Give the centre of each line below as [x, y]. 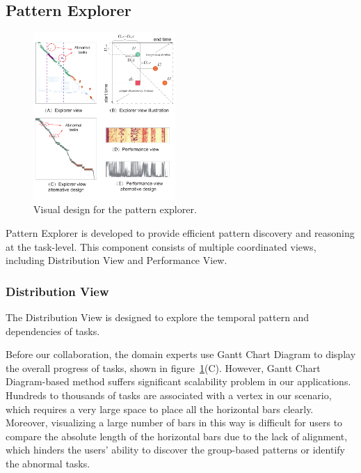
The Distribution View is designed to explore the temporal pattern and [158, 317]
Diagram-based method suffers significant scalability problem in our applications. [178, 381]
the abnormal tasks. [48, 463]
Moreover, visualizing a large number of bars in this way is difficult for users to [174, 422]
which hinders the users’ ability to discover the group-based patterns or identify [175, 450]
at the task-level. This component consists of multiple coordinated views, [161, 246]
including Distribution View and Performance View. [117, 260]
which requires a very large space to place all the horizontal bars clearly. [160, 409]
